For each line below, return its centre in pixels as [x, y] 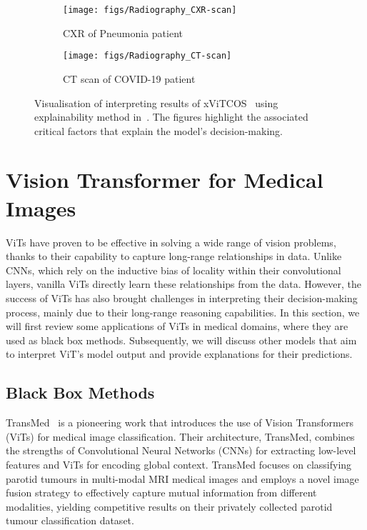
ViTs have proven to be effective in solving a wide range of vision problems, [171, 242]
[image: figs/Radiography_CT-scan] [147, 56]
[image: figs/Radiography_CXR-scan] [150, 10]
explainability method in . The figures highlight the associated [171, 117]
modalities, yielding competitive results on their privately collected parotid [169, 506]
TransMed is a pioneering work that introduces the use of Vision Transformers [180, 422]
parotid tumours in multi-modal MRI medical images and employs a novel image [182, 478]
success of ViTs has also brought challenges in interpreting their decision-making [182, 297]
